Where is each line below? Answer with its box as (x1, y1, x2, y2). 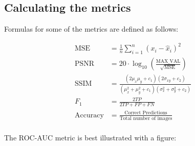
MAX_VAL (156, 58, 181, 64)
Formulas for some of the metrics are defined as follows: (4, 23, 179, 34)
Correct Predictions (124, 110, 167, 116)
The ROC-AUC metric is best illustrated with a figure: (4, 132, 177, 143)
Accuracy (74, 111, 104, 119)
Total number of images (119, 116, 172, 121)
